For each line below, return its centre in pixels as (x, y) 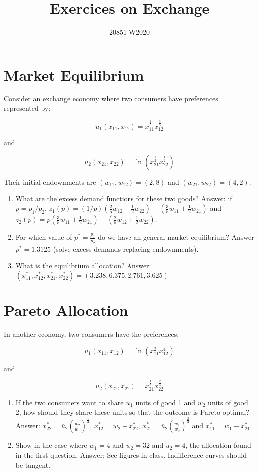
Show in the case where (51, 445)
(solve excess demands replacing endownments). (126, 248)
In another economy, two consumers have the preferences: (92, 334)
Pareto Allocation (66, 310)
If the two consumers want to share (69, 402)
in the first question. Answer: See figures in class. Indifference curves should (131, 454)
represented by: (27, 108)
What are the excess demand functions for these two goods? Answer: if (124, 198)
